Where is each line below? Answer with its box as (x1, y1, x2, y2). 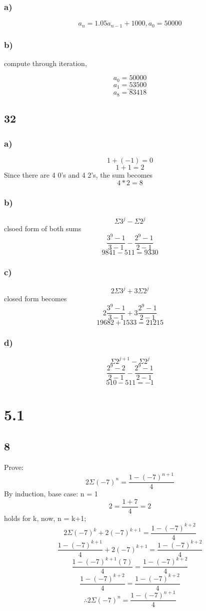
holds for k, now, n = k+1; (4, 512, 86, 523)
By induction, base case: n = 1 (4, 488, 98, 499)
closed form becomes (4, 293, 67, 304)
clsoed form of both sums (4, 223, 81, 234)
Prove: (4, 462, 23, 472)
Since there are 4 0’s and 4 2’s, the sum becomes (4, 169, 153, 180)
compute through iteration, (4, 58, 87, 68)
